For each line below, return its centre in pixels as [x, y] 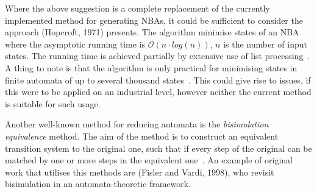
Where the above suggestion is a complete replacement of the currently [137, 8]
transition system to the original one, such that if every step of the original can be [158, 148]
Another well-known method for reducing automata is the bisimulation [137, 124]
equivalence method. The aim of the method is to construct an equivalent [142, 136]
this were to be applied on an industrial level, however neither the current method [158, 92]
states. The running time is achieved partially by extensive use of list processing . [158, 56]
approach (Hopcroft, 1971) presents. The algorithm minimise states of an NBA [152, 32]
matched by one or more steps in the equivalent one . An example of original [149, 160]
